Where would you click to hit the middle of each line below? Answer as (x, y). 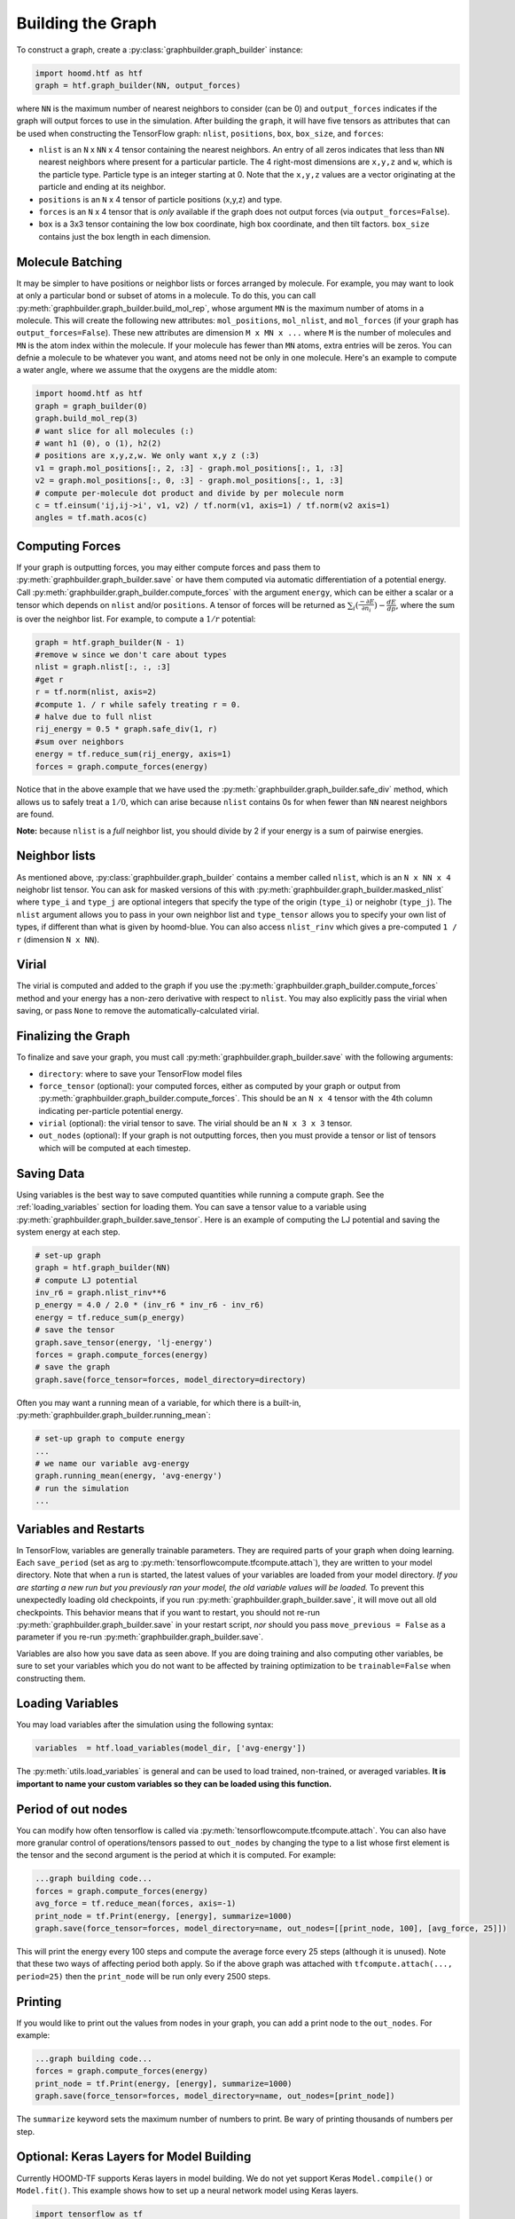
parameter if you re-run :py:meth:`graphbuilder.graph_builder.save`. (140, 1637)
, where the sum (425, 604)
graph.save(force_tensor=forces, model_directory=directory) (171, 1379)
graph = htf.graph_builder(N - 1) (110, 642)
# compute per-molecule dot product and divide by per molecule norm (189, 493)
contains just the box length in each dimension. (125, 236)
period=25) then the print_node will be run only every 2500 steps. (143, 1976)
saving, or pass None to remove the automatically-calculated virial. (138, 1011)
